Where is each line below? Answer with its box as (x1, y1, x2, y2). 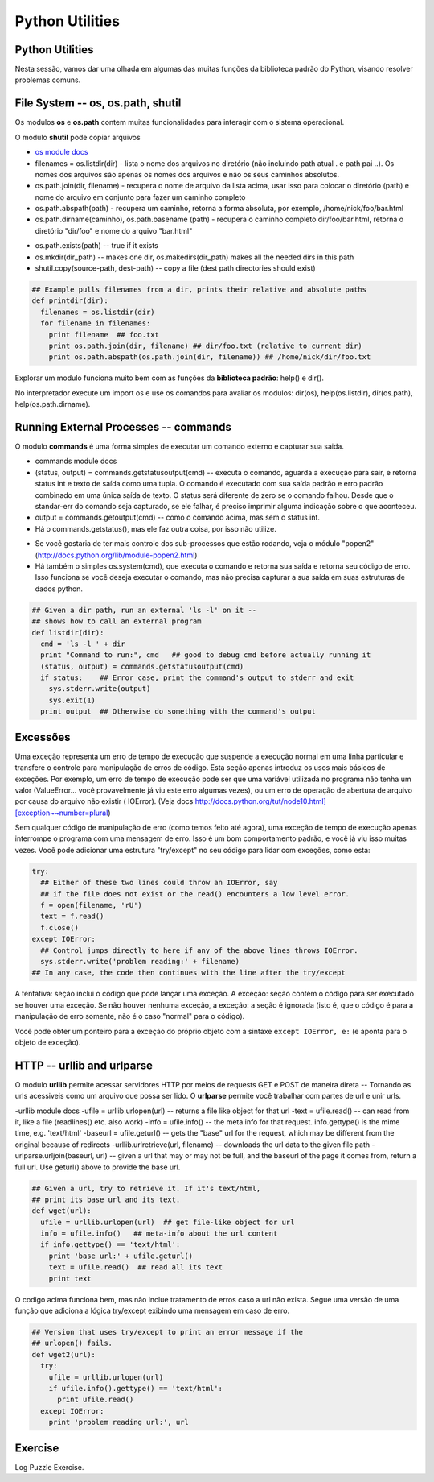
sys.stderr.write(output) (48, 685, 151, 693)
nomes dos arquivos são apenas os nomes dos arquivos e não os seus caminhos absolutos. (35, 169, 340, 179)
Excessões (14, 730, 72, 744)
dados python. (35, 584, 84, 594)
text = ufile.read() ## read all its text (48, 1263, 223, 1272)
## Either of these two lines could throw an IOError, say (40, 878, 278, 888)
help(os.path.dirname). (14, 399, 91, 409)
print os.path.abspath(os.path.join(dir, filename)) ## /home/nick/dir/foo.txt (48, 353, 371, 362)
